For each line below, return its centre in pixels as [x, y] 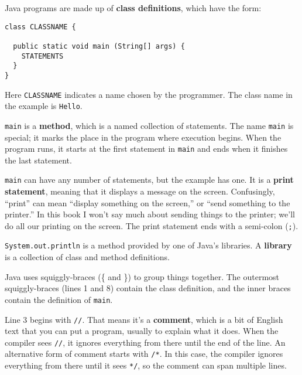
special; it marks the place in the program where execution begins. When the [143, 137]
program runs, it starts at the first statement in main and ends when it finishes [146, 149]
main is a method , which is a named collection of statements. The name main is [149, 125]
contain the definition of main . [59, 299]
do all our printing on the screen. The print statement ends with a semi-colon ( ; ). [152, 225]
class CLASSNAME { [40, 27]
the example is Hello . [44, 106]
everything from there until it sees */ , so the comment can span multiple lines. [146, 365]
